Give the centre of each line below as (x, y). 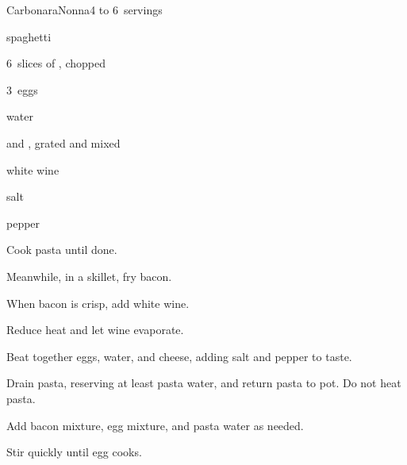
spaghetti (29, 36)
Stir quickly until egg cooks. (74, 452)
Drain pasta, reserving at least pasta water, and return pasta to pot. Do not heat (204, 383)
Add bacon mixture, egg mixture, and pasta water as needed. (155, 425)
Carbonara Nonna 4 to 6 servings (84, 10)
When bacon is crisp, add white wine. (98, 303)
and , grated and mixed (63, 142)
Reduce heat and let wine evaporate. (95, 330)
